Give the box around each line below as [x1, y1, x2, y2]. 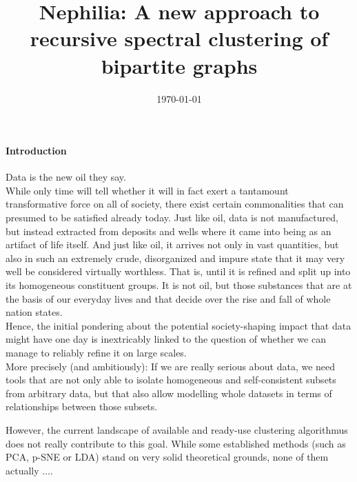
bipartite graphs [101, 51, 258, 79]
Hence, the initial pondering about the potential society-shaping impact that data [6, 318, 351, 332]
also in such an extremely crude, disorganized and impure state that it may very [6, 250, 345, 265]
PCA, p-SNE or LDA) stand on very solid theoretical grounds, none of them [6, 450, 329, 464]
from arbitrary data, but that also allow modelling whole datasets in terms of [6, 385, 332, 400]
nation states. [6, 305, 63, 319]
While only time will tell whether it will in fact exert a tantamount [6, 183, 289, 197]
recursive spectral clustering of [30, 24, 329, 52]
